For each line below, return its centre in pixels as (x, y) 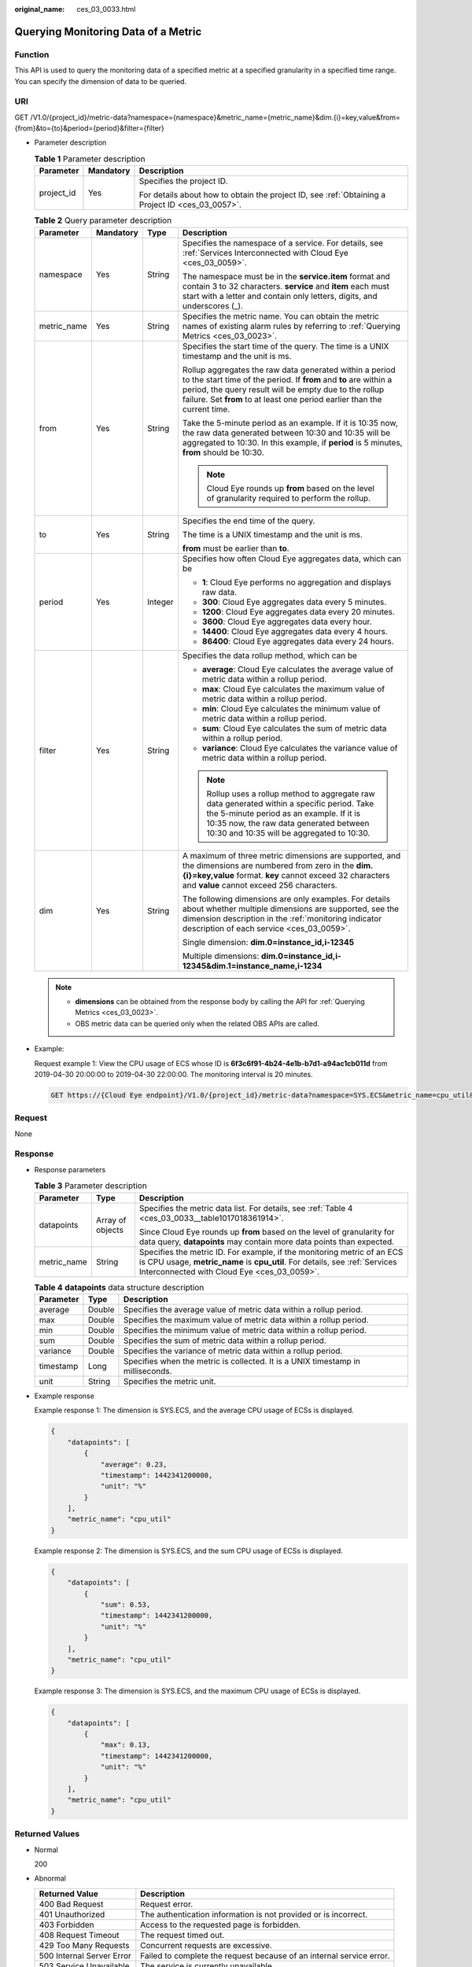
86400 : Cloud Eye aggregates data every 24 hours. (298, 641)
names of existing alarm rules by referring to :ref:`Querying (291, 326)
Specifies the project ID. (183, 181)
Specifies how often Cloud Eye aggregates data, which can (291, 559)
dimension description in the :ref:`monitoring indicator (282, 918)
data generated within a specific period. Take (290, 803)
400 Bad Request (71, 1904)
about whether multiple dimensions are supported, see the (291, 909)
